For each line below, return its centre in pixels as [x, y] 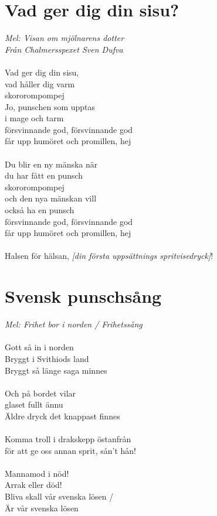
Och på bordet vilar [40, 393]
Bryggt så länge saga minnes [56, 370]
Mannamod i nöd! [37, 473]
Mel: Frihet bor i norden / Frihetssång [74, 324]
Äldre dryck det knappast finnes [62, 416]
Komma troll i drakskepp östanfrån [68, 439]
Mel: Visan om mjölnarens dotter [65, 38]
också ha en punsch [40, 210]
